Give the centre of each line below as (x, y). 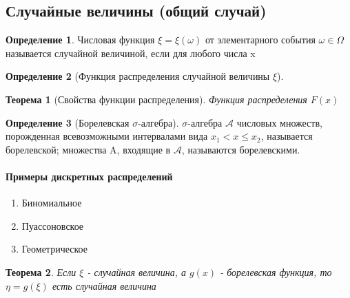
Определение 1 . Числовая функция (80, 40)
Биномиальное (52, 203)
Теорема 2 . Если (41, 272)
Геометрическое (54, 249)
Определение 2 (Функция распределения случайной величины (138, 76)
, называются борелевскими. (241, 149)
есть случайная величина (104, 285)
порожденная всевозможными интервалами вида (107, 136)
